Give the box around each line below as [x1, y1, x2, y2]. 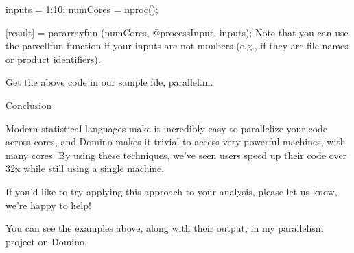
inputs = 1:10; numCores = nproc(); [5, 2, 158, 16]
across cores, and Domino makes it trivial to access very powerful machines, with [5, 134, 346, 149]
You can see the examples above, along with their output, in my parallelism [5, 221, 324, 235]
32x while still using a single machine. [5, 161, 165, 176]
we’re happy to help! [5, 197, 91, 212]
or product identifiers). [5, 51, 101, 66]
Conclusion [5, 97, 51, 112]
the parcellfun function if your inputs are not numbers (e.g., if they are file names [5, 38, 349, 53]
